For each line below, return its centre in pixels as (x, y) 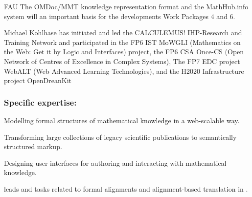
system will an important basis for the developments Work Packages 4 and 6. (120, 16)
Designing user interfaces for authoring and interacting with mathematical (115, 163)
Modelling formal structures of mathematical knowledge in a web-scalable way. (122, 120)
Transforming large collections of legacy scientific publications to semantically (120, 137)
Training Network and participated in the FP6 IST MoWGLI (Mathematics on (122, 42)
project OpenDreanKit (38, 80)
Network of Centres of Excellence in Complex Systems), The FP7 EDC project (122, 61)
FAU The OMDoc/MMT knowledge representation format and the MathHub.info (126, 6)
